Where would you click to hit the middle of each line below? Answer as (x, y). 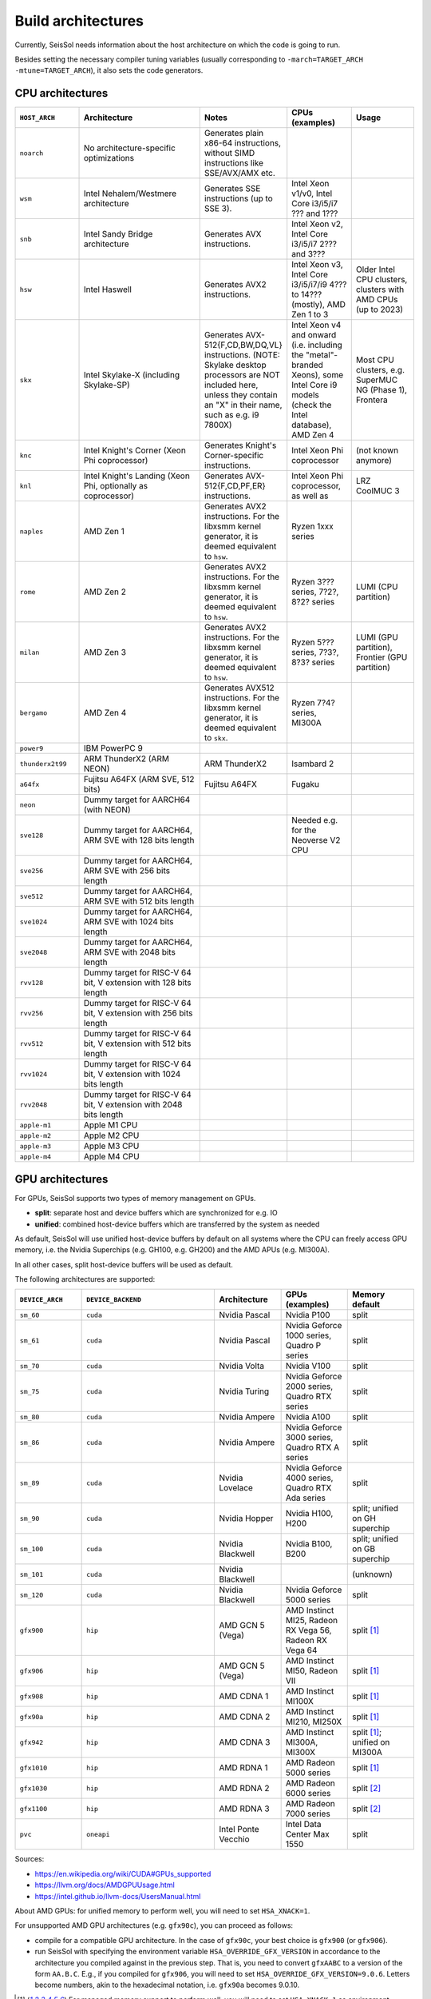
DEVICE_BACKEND (114, 1299)
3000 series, (309, 1438)
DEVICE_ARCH (41, 1299)
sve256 (32, 870)
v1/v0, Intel (312, 194)
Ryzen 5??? (313, 642)
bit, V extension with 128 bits (137, 983)
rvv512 (32, 1043)
